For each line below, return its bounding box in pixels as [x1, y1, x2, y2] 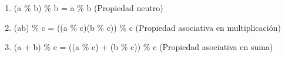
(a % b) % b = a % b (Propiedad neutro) [14, 2, 163, 13]
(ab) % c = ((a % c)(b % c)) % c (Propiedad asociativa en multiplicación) [14, 21, 281, 33]
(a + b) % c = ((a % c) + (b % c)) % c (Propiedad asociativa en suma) [14, 41, 273, 53]
